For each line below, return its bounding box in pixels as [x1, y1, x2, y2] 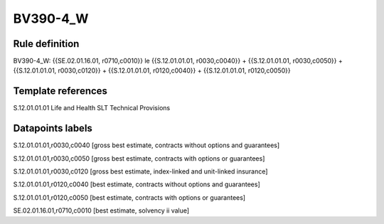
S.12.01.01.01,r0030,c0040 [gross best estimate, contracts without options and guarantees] [13, 141, 280, 149]
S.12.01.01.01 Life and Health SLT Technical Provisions [13, 104, 171, 112]
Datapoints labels [13, 122, 92, 134]
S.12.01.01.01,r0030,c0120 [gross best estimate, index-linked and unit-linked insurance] [13, 167, 268, 176]
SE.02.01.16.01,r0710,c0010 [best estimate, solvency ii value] [13, 206, 190, 215]
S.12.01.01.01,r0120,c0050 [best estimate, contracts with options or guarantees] [13, 193, 245, 202]
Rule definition [13, 38, 80, 50]
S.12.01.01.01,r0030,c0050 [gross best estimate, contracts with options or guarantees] [13, 154, 265, 163]
